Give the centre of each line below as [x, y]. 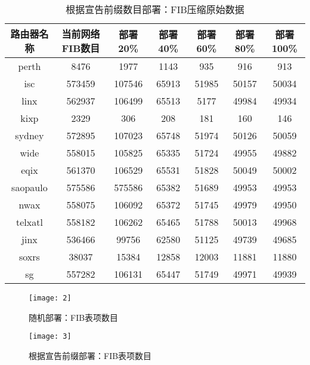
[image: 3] [50, 337]
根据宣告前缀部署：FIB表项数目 [90, 355]
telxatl [29, 222]
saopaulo [30, 187]
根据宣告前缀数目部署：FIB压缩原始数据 [155, 9]
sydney [30, 135]
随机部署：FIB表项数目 [74, 317]
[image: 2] [50, 298]
